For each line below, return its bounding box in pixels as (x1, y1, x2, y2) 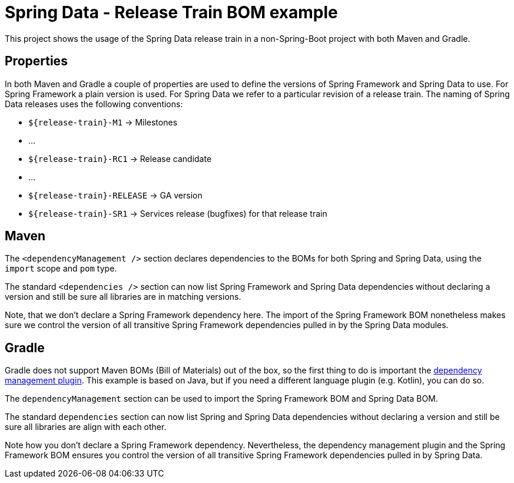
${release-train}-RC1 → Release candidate (28, 153, 212, 164)
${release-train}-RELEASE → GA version (28, 190, 203, 200)
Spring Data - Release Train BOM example (5, 2, 338, 22)
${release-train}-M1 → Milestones (28, 117, 178, 127)
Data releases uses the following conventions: (5, 98, 183, 109)
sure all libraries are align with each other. (5, 422, 167, 432)
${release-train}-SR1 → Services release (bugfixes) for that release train (28, 208, 327, 219)
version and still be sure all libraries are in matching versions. (5, 292, 241, 302)
